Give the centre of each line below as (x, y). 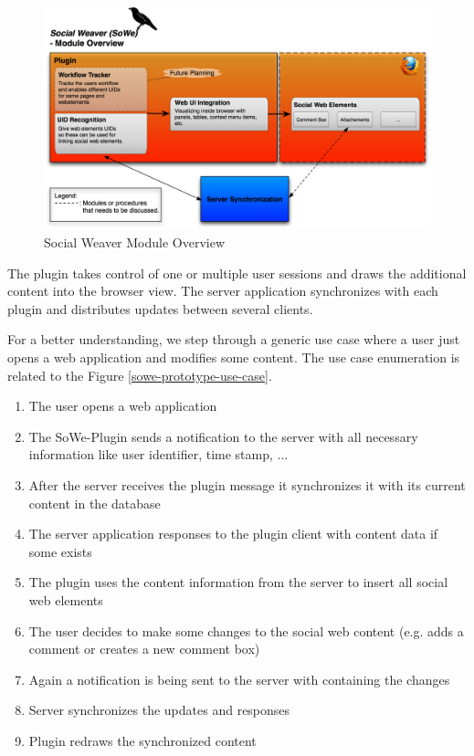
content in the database (95, 503)
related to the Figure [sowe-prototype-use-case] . (140, 375)
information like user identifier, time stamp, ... (158, 454)
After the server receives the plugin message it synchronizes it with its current (247, 485)
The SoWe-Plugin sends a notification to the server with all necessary (223, 436)
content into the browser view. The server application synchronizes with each (223, 291)
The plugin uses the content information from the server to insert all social (238, 582)
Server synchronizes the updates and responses (159, 710)
